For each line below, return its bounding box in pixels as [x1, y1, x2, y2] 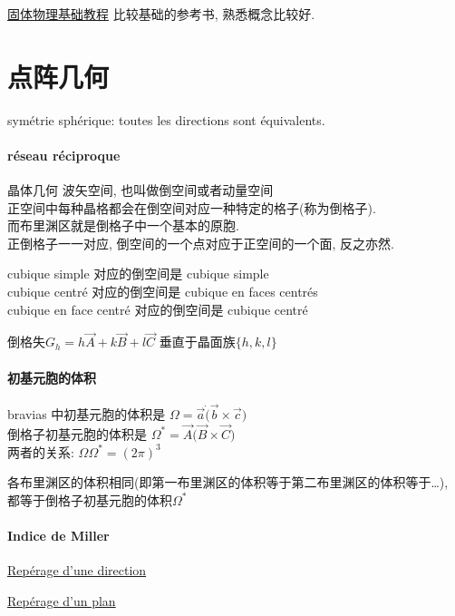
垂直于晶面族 [159, 332, 236, 351]
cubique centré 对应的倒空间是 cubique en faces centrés [7, 282, 318, 301]
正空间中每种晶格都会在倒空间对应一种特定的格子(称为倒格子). [7, 198, 376, 217]
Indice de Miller [7, 525, 110, 544]
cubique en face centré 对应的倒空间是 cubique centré [7, 299, 308, 318]
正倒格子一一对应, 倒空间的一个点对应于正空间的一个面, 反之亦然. [7, 233, 394, 252]
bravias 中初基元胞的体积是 [7, 405, 166, 424]
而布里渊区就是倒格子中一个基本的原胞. [7, 216, 239, 235]
